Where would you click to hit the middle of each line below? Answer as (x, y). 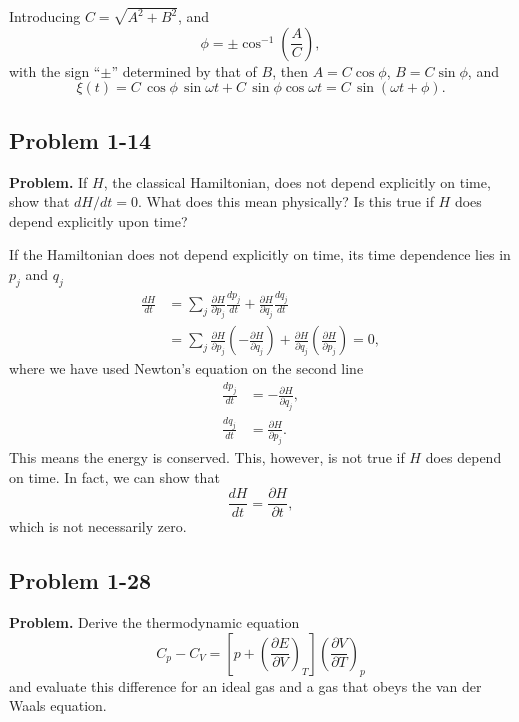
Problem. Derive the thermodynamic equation (154, 622)
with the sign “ (55, 70)
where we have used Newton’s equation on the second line (186, 368)
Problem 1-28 (80, 580)
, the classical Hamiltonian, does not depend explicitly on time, (297, 181)
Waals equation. (58, 705)
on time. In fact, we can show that (114, 476)
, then (290, 70)
